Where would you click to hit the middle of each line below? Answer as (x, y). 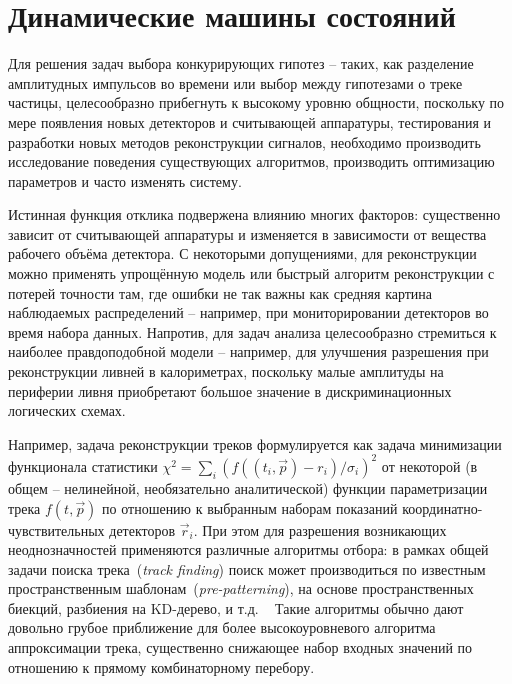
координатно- (442, 507)
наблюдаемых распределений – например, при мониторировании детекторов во (248, 312)
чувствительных (56, 529)
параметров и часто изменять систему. (125, 180)
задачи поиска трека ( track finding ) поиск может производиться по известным (247, 568)
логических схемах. (67, 410)
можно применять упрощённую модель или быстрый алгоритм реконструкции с (251, 273)
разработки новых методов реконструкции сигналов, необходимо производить (244, 141)
